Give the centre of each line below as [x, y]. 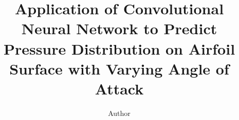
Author [119, 113]
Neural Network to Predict [119, 28]
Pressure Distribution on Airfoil [119, 48]
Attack [119, 88]
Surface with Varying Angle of [119, 68]
